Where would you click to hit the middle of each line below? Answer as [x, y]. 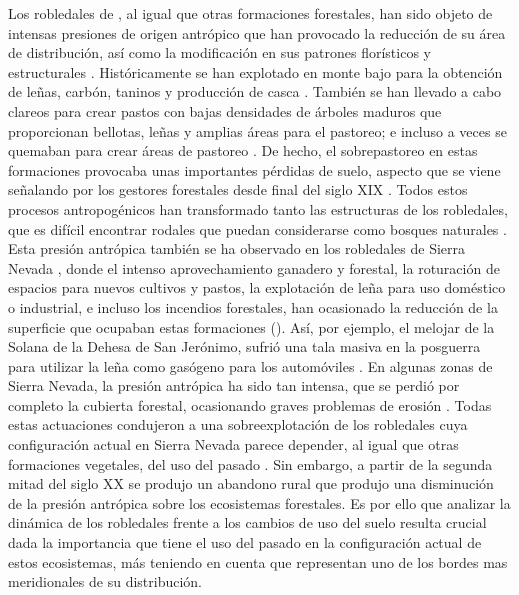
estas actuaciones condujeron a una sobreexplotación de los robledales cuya [238, 424]
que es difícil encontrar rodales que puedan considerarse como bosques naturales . [257, 228]
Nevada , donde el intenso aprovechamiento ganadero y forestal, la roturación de [254, 267]
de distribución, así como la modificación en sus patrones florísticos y [219, 52]
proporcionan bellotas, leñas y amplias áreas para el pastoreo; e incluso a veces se [257, 130]
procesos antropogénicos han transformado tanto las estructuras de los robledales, [258, 208]
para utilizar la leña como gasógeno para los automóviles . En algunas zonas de [250, 365]
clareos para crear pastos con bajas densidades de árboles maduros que [225, 110]
